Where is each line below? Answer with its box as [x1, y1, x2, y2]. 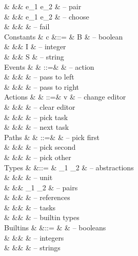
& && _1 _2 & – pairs [4, 182, 78, 192]
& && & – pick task [4, 111, 68, 122]
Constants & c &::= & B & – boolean [4, 31, 123, 42]
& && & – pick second [4, 142, 76, 152]
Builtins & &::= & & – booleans [4, 222, 106, 233]
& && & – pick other [4, 151, 71, 162]
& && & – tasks [4, 202, 56, 212]
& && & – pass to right [4, 81, 80, 92]
